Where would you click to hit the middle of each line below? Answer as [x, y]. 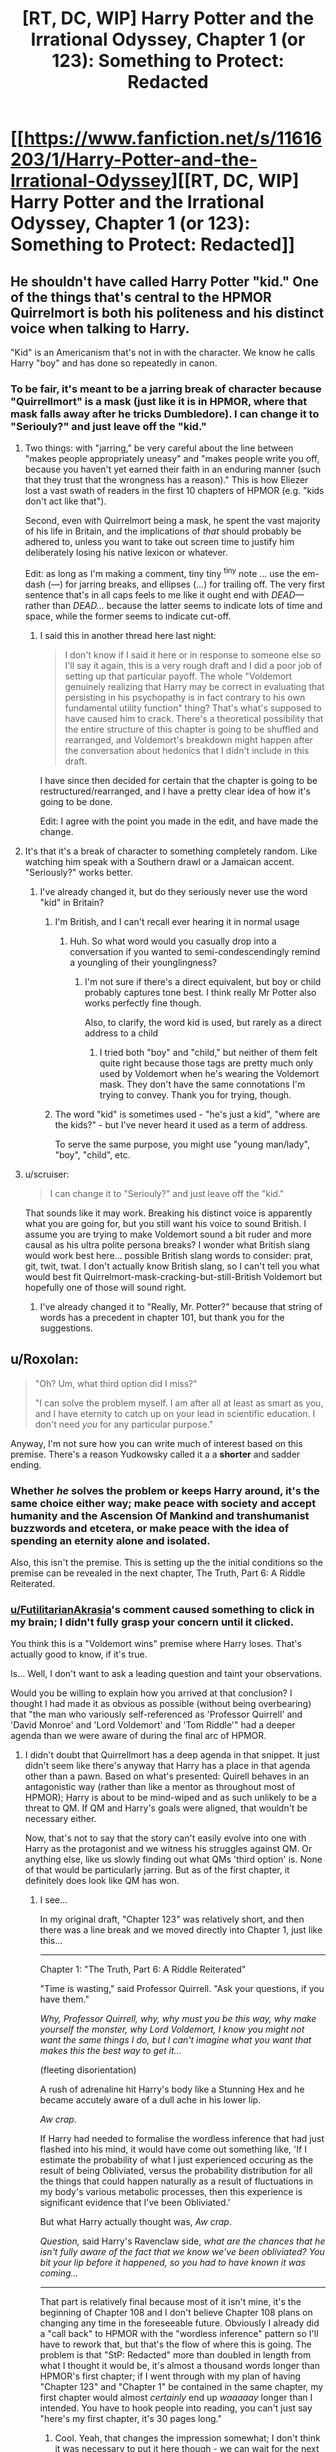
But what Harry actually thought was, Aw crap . [135, 2222]
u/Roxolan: [45, 1359]
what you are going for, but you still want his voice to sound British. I [165, 1223]
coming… [59, 2273]
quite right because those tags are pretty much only [206, 1063]
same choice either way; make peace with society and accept [163, 1503]
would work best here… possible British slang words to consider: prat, [168, 1255]
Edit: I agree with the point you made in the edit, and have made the [179, 821]
